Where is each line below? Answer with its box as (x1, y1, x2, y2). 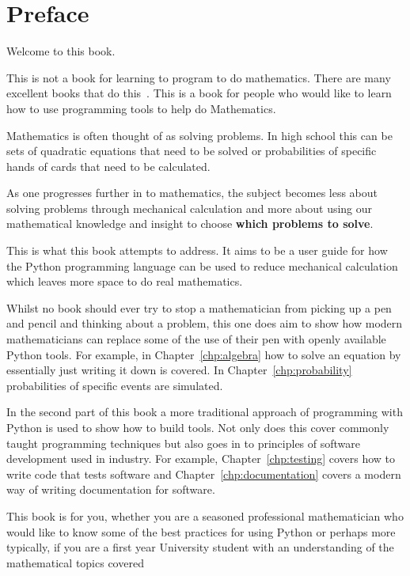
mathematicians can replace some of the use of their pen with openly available (6, 331, 386, 347)
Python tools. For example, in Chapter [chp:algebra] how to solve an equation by (6, 346, 401, 362)
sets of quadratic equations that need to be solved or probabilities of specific (6, 142, 377, 159)
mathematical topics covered (6, 554, 144, 570)
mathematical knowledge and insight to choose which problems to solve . (6, 215, 374, 232)
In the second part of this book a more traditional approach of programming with (6, 404, 403, 420)
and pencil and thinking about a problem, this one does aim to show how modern (6, 315, 403, 332)
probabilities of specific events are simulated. (6, 377, 223, 393)
